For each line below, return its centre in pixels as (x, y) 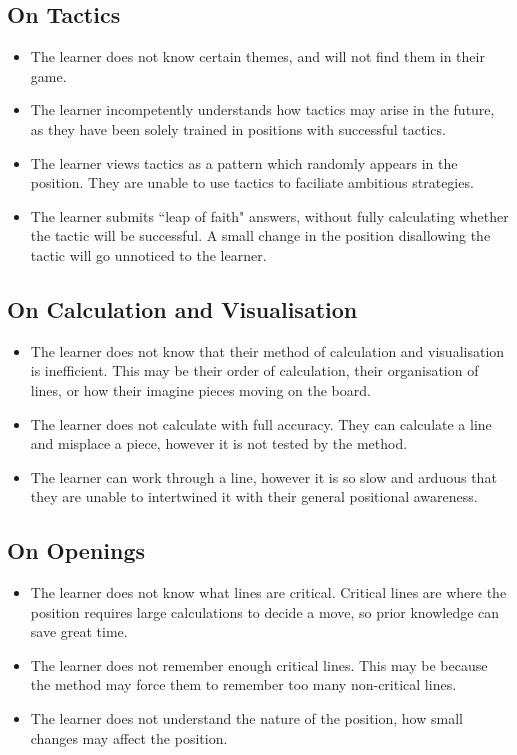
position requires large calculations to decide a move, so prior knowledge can (265, 611)
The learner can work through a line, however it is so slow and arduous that (263, 476)
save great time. (79, 631)
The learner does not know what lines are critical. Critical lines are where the (268, 592)
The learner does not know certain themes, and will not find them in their (257, 56)
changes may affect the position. (129, 737)
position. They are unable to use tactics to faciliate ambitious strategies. (252, 182)
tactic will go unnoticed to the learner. (148, 254)
